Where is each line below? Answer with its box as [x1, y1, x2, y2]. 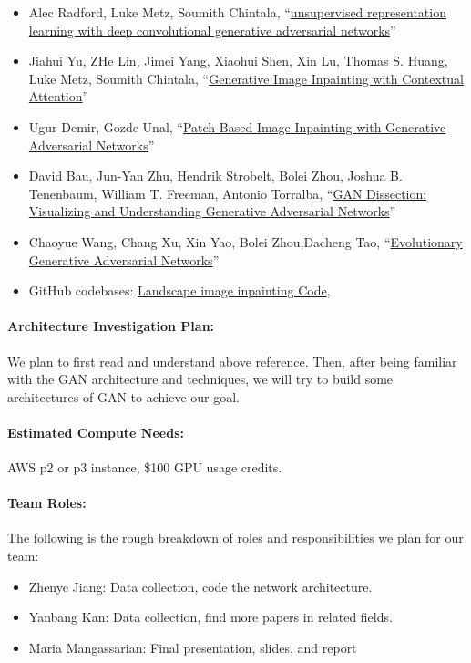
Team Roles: [7, 493, 87, 513]
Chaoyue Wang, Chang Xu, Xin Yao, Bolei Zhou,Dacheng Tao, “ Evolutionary [28, 232, 463, 251]
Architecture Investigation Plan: [7, 316, 215, 336]
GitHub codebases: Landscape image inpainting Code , [28, 281, 331, 300]
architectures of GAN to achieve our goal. [7, 387, 240, 406]
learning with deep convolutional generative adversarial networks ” [28, 20, 396, 39]
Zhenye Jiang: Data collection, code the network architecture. [28, 576, 373, 596]
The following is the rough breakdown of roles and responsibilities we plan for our [7, 528, 464, 547]
